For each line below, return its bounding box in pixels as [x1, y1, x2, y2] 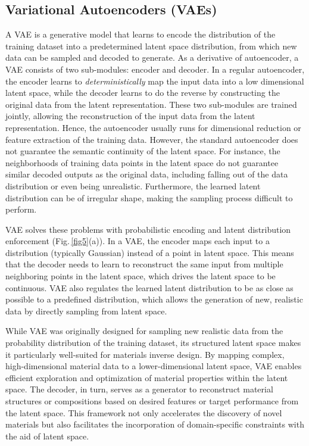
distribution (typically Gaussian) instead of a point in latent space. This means [5, 246, 294, 258]
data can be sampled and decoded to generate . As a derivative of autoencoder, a [5, 51, 299, 64]
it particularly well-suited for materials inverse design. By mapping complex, [5, 348, 285, 360]
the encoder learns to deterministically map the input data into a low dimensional [5, 74, 304, 87]
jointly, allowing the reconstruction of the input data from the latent [5, 110, 255, 122]
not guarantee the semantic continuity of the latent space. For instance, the [5, 145, 280, 157]
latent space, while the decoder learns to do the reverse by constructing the [5, 86, 280, 99]
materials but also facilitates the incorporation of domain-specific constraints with [5, 418, 304, 431]
